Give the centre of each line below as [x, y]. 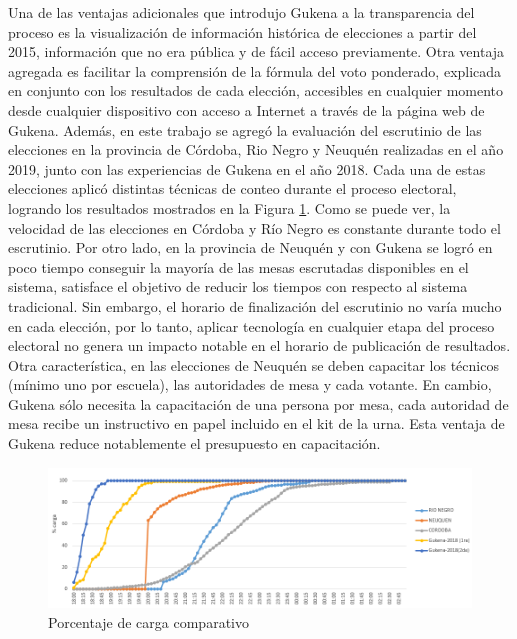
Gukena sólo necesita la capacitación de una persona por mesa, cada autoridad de [258, 403]
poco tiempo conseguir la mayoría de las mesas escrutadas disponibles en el [238, 266]
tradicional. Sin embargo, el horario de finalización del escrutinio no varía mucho [255, 305]
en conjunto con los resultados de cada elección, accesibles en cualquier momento [256, 90]
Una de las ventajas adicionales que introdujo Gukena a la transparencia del [241, 12]
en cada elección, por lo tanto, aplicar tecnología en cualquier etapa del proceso [251, 325]
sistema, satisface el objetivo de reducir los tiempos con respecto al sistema [238, 286]
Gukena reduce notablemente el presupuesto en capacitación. [194, 443]
